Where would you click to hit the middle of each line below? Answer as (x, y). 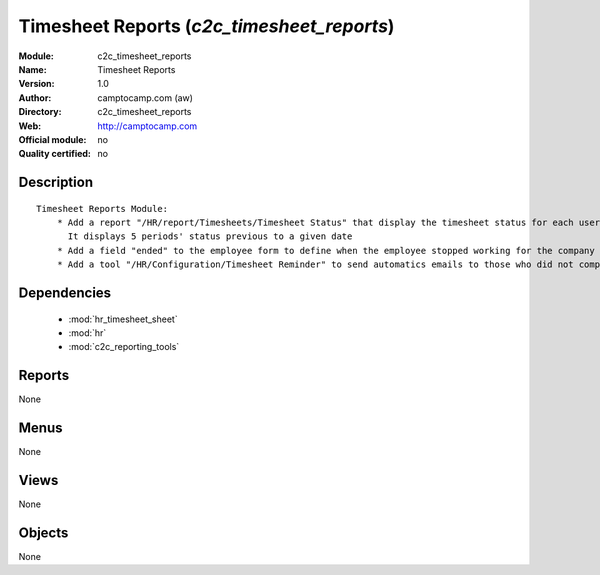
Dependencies (65, 293)
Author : (35, 97)
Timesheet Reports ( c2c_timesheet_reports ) (206, 26)
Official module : (52, 139)
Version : (36, 84)
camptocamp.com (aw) (145, 97)
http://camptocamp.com (147, 126)
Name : (32, 69)
